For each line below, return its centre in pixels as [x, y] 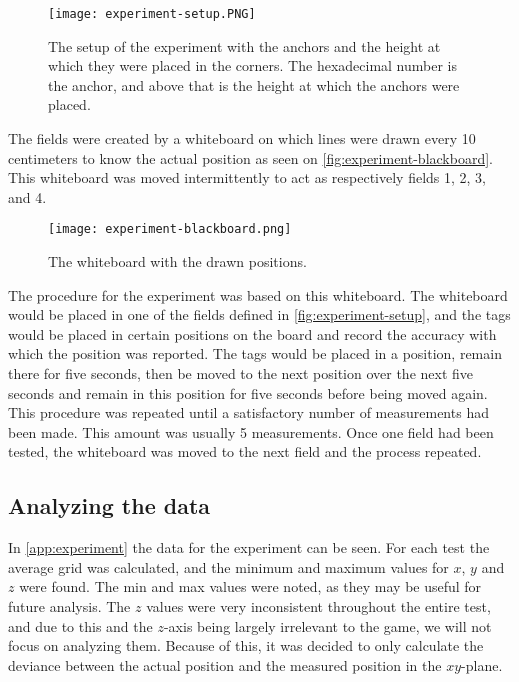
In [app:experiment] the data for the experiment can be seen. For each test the [249, 547]
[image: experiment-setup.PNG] [152, 14]
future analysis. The [69, 605]
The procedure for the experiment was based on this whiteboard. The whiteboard [258, 294]
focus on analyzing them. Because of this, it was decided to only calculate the [246, 645]
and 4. [27, 196]
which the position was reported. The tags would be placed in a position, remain [255, 353]
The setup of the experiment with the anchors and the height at [244, 45]
